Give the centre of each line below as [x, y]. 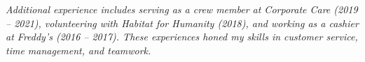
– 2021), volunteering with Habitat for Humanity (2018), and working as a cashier [182, 23]
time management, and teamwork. [78, 50]
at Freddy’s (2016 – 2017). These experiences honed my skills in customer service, [182, 37]
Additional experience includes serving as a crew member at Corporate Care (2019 [182, 9]
